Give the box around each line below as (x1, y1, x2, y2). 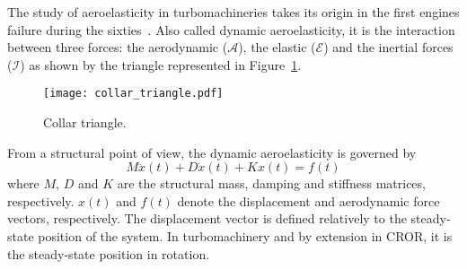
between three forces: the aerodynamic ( (7, 38, 228, 56)
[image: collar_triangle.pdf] (43, 87, 224, 100)
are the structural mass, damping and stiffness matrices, (117, 174, 426, 193)
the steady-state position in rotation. (7, 244, 210, 263)
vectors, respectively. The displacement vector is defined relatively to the (7, 209, 407, 228)
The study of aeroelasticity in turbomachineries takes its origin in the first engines (7, 3, 460, 21)
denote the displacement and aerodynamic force (177, 191, 440, 210)
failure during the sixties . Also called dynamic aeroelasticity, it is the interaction (7, 20, 455, 39)
